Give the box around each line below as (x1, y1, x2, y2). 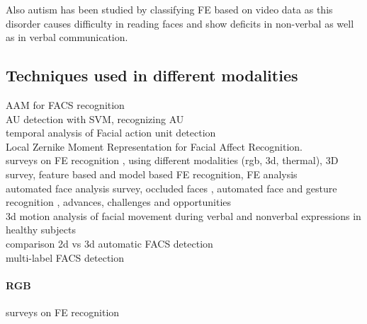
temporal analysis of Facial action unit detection (6, 125, 216, 140)
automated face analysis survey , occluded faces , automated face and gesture (6, 180, 337, 195)
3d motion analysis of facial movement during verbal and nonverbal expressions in (6, 208, 361, 223)
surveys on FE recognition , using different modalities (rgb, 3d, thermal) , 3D (6, 153, 339, 168)
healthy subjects (6, 222, 76, 237)
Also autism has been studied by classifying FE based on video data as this (6, 2, 333, 16)
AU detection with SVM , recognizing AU (6, 111, 184, 126)
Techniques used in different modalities (6, 64, 298, 86)
